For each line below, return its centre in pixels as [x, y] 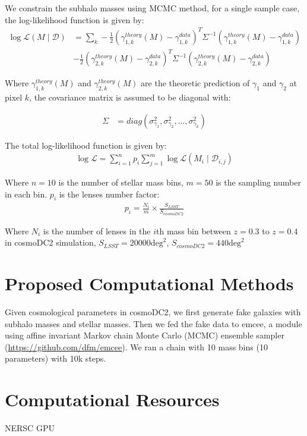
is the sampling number [258, 182]
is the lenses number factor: [109, 194]
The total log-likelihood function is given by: [86, 145]
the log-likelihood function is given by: [75, 19]
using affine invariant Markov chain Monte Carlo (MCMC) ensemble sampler [145, 335]
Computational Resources [112, 399]
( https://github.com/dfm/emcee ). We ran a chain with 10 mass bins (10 [136, 346]
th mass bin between [194, 230]
